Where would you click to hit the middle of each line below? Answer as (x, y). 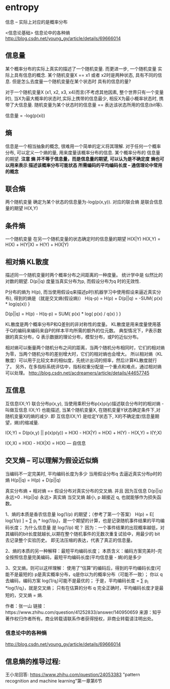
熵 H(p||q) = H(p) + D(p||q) (33, 480)
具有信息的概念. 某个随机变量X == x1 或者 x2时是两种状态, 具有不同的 (86, 75)
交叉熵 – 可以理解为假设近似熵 (52, 461)
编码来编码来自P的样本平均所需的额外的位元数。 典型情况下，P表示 (88, 331)
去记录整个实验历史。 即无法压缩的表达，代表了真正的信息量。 (70, 540)
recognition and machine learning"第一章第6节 (54, 681)
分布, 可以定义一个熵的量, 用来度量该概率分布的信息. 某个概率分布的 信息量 (83, 152)
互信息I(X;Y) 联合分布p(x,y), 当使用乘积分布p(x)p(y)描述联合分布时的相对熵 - (84, 403)
